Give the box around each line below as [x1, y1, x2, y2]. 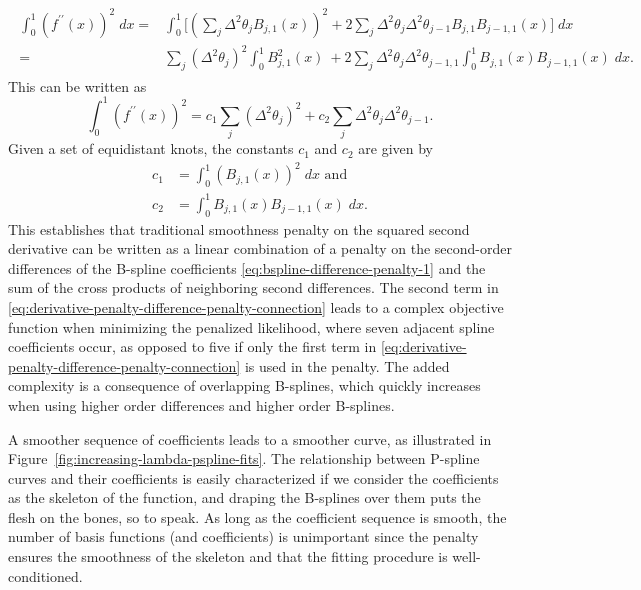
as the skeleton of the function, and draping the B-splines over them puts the [8, 487, 481, 508]
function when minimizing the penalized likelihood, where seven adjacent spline [8, 316, 495, 337]
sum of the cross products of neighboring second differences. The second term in [8, 277, 499, 298]
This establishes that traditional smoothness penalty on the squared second [8, 218, 470, 239]
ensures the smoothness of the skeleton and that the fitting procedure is [8, 546, 448, 567]
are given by [358, 138, 433, 159]
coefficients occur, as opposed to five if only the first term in [8, 336, 377, 357]
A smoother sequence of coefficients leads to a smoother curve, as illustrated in [8, 428, 492, 449]
